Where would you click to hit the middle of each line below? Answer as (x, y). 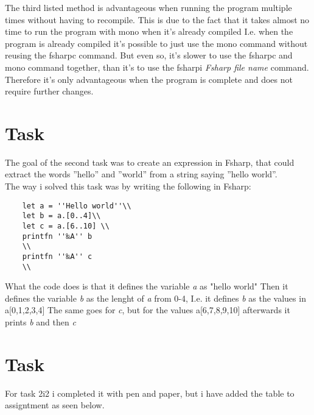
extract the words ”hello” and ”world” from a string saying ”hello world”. (141, 174)
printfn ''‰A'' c (57, 256)
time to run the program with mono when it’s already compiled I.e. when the (149, 31)
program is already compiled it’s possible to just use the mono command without (156, 43)
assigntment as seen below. (55, 405)
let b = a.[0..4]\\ (61, 216)
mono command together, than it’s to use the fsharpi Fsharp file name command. (157, 67)
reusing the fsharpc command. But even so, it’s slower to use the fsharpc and (149, 55)
